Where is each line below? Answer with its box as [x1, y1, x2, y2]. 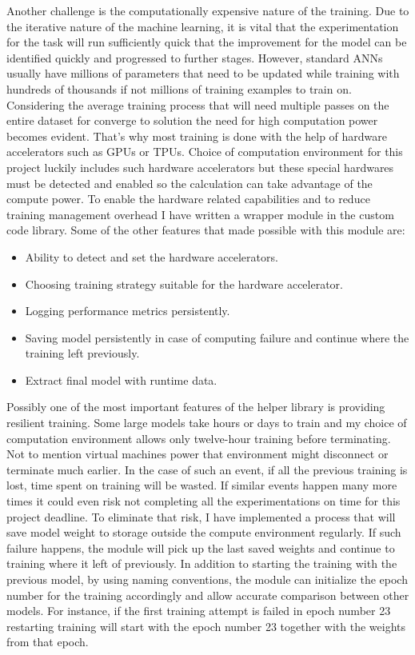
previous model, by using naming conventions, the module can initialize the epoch [6, 571, 408, 587]
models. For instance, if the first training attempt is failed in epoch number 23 [6, 602, 391, 619]
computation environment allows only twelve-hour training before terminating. [6, 429, 391, 446]
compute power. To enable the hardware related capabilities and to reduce [6, 190, 370, 207]
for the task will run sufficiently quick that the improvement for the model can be [6, 34, 407, 50]
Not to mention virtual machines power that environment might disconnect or [6, 445, 389, 462]
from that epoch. [6, 633, 89, 650]
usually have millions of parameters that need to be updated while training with [6, 65, 400, 82]
